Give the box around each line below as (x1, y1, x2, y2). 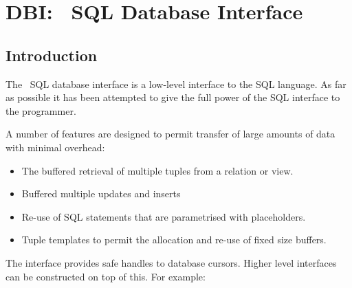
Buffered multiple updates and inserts (21, 186, 181, 201)
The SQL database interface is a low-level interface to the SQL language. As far (5, 76, 346, 91)
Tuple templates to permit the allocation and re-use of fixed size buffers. (21, 232, 327, 247)
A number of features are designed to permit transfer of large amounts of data (5, 126, 335, 141)
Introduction (5, 44, 98, 65)
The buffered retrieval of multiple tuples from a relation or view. (21, 163, 294, 177)
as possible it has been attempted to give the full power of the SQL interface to (5, 90, 340, 104)
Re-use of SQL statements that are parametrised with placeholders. (21, 209, 306, 223)
